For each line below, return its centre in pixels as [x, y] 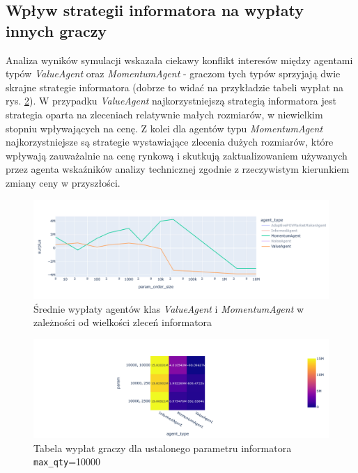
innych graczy [56, 30]
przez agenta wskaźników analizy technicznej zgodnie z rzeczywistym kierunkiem [178, 169]
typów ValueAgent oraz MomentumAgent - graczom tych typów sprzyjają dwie [173, 73]
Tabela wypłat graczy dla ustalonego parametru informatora [163, 448]
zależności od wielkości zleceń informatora [123, 322]
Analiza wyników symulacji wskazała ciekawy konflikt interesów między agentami [179, 60]
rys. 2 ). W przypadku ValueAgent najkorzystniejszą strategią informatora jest [171, 101]
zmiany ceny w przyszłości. [63, 182]
